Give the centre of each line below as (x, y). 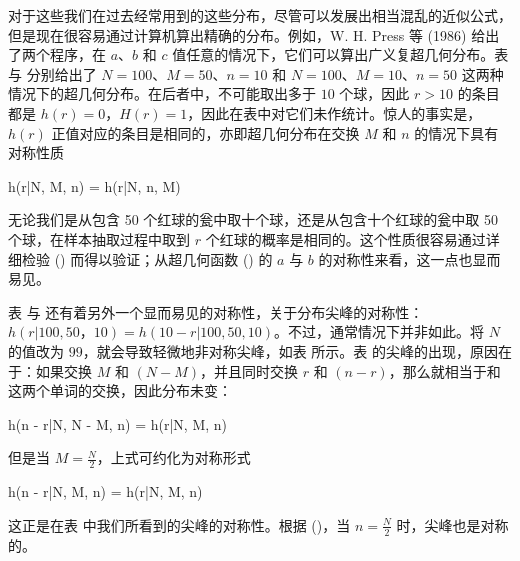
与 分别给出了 (52, 73)
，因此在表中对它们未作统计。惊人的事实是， (334, 112)
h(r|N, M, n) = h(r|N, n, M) (94, 185)
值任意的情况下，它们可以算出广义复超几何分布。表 (340, 54)
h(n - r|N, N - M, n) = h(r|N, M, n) (118, 423)
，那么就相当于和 (444, 370)
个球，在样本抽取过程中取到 (99, 238)
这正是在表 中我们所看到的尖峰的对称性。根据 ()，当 (179, 524)
